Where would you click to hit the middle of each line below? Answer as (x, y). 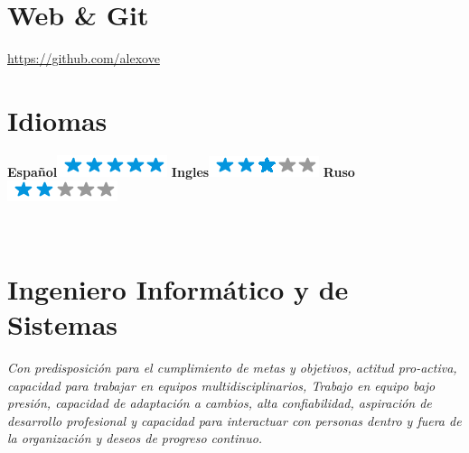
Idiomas (57, 120)
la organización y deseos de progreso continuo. (135, 438)
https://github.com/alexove (84, 58)
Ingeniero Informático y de (178, 288)
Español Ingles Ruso (181, 171)
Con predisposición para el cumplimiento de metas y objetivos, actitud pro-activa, (232, 367)
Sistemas (62, 324)
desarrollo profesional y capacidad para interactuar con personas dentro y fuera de (234, 420)
